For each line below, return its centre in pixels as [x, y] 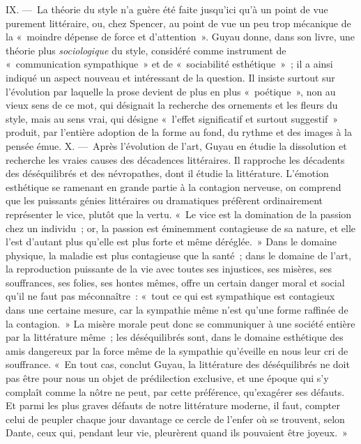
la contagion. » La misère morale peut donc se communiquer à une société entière [180, 323]
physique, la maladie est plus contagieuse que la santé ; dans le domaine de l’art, [178, 255]
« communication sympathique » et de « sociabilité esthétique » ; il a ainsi [169, 64]
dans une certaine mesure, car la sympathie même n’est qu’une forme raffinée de [177, 310]
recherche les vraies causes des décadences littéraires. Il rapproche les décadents [175, 159]
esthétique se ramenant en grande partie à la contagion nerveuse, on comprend [174, 186]
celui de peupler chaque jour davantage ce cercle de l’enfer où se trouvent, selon [175, 419]
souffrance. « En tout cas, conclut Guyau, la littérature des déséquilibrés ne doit [178, 364]
